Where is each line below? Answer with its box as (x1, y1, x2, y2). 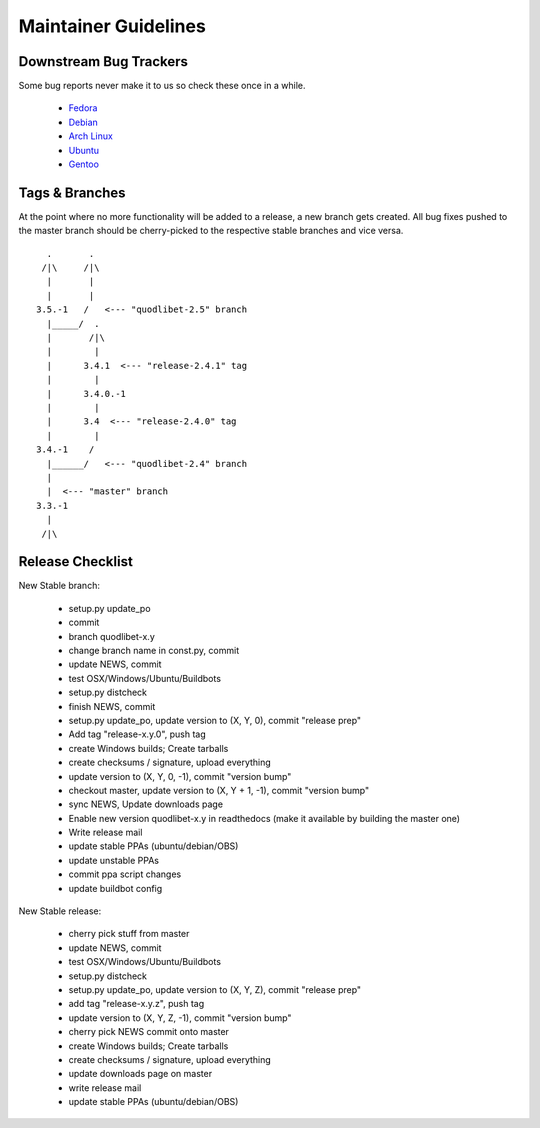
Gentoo (68, 158, 100, 170)
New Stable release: (18, 905, 102, 917)
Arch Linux (68, 130, 114, 142)
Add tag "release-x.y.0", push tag (68, 728, 207, 740)
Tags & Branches (18, 184, 126, 201)
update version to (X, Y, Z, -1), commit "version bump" (68, 1011, 292, 1024)
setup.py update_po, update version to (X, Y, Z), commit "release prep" (68, 983, 362, 995)
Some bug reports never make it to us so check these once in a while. (18, 80, 306, 92)
